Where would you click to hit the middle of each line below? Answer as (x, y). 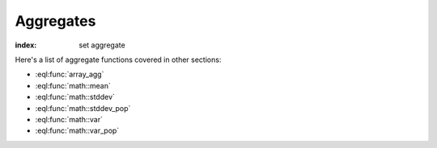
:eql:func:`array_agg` (70, 74)
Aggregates (55, 21)
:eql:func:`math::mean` (73, 85)
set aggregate (102, 45)
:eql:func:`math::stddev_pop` (83, 108)
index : (26, 45)
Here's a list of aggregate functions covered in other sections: (118, 60)
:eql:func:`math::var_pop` (77, 131)
